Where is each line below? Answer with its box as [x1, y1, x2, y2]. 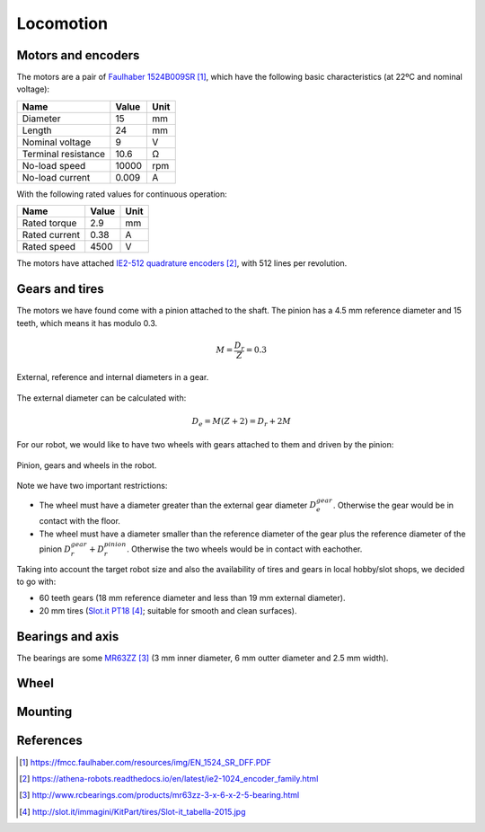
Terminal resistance [22, 147, 106, 160]
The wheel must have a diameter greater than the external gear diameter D [39, 500, 317, 510]
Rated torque [22, 217, 77, 229]
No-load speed [22, 159, 86, 172]
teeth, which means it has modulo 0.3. [16, 317, 158, 328]
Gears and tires [16, 281, 105, 297]
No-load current [22, 171, 91, 183]
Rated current [22, 229, 81, 242]
